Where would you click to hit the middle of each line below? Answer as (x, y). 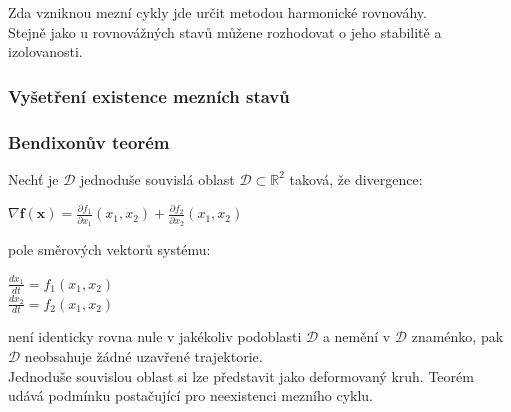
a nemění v (356, 336)
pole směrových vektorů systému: (109, 249)
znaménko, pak (457, 336)
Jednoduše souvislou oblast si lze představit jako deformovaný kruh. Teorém (241, 375)
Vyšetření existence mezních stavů (149, 95)
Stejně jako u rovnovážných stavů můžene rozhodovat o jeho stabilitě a (225, 31)
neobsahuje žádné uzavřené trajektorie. (143, 356)
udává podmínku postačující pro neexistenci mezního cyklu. (191, 395)
